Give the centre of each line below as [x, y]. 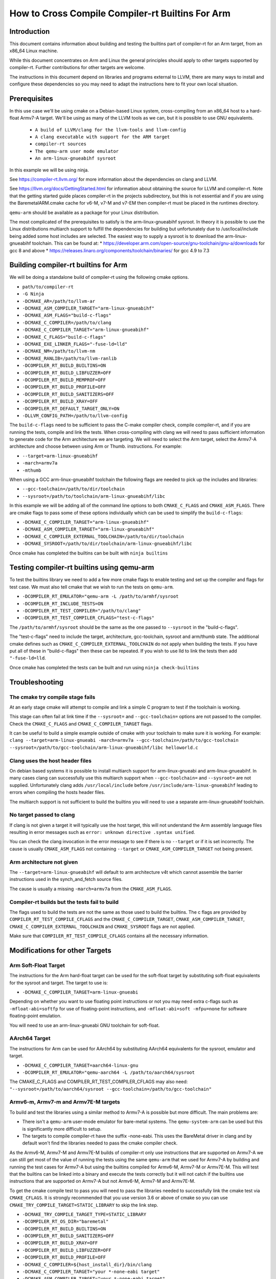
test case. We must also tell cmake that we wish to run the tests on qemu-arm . [91, 587]
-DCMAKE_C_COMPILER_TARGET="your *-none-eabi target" [91, 1272]
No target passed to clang [42, 815]
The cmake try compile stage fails [52, 697]
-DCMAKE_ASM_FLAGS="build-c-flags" [67, 315]
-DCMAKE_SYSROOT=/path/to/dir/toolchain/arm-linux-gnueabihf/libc [107, 544]
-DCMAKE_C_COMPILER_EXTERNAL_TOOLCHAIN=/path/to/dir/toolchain [103, 536]
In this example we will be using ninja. [49, 170]
